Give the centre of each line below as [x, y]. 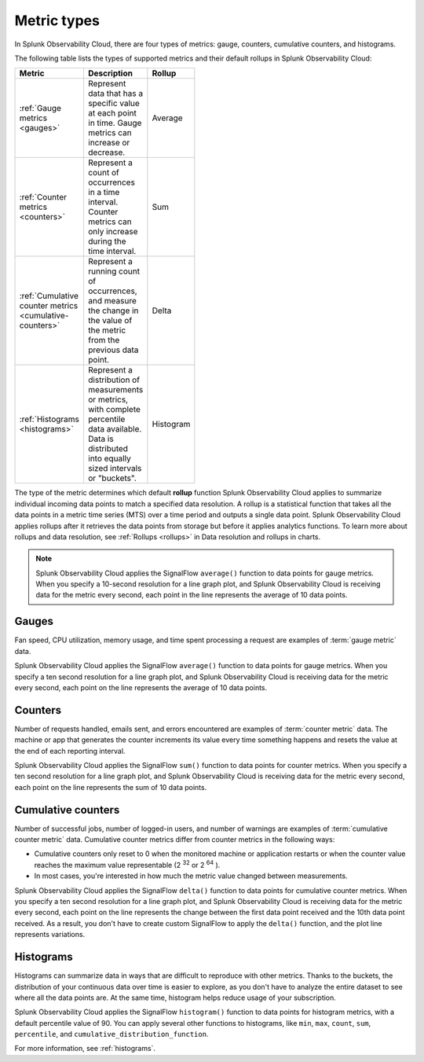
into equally [109, 458]
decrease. [106, 153]
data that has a [115, 94]
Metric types [57, 20]
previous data [113, 350]
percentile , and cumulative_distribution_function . [111, 1034]
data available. [115, 429]
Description [110, 73]
